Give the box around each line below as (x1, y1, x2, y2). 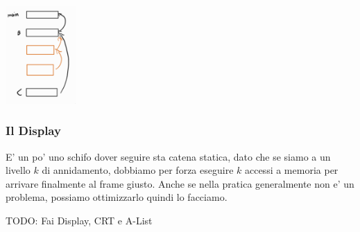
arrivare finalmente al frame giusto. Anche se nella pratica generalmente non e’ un (6, 176, 354, 190)
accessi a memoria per (244, 163, 338, 177)
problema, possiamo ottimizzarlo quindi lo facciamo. (6, 190, 228, 204)
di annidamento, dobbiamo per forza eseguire (42, 163, 234, 177)
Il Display (6, 122, 61, 139)
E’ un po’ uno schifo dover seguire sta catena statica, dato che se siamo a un (6, 149, 331, 163)
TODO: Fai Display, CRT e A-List (6, 213, 153, 227)
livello (6, 163, 31, 177)
